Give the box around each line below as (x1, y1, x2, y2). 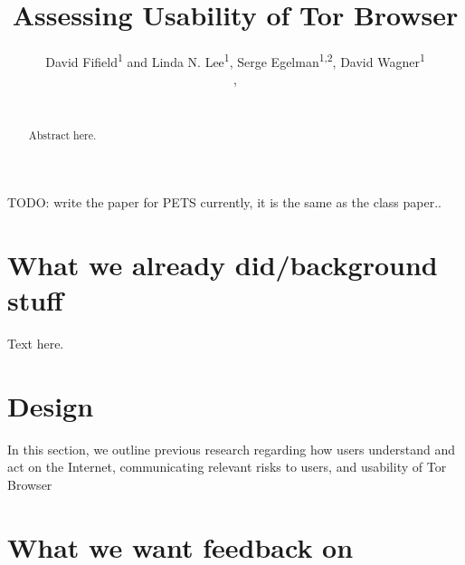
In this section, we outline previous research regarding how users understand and (7, 439, 456, 458)
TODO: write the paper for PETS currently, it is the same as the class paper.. (7, 193, 441, 212)
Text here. (7, 333, 64, 352)
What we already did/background (7, 245, 438, 282)
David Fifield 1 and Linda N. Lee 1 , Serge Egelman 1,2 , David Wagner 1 (45, 50, 425, 71)
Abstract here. (28, 128, 97, 143)
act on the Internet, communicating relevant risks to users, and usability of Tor (7, 457, 447, 476)
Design (7, 387, 94, 424)
